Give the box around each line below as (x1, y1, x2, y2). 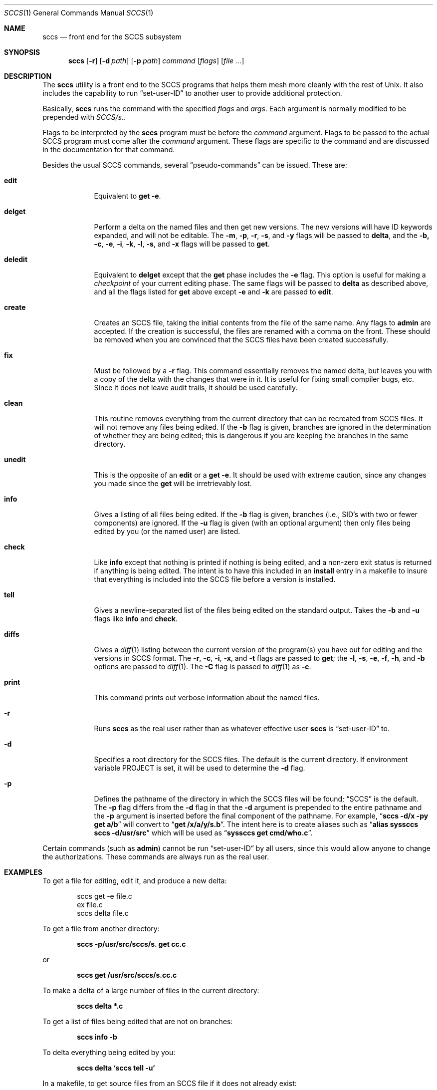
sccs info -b (77, 1033, 117, 1041)
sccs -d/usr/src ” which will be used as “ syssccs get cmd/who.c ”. (94, 828, 313, 837)
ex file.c (77, 900, 103, 909)
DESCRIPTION (4, 72, 52, 80)
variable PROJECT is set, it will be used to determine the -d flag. (94, 764, 305, 772)
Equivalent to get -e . (94, 192, 161, 200)
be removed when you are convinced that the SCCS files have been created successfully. (94, 335, 389, 344)
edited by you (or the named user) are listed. (94, 527, 240, 536)
